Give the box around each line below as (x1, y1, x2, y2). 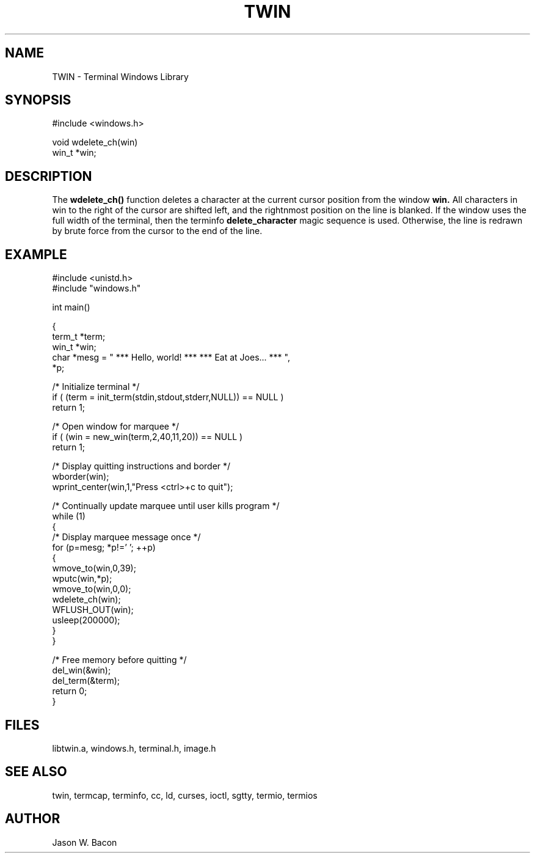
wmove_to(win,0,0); (52, 584, 131, 595)
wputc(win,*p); (52, 573, 112, 584)
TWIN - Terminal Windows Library (52, 71, 189, 82)
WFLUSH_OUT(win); (52, 604, 134, 615)
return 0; (52, 686, 87, 697)
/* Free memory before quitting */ (52, 654, 187, 665)
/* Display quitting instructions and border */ (52, 461, 231, 472)
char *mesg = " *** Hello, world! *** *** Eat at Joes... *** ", (52, 352, 290, 363)
